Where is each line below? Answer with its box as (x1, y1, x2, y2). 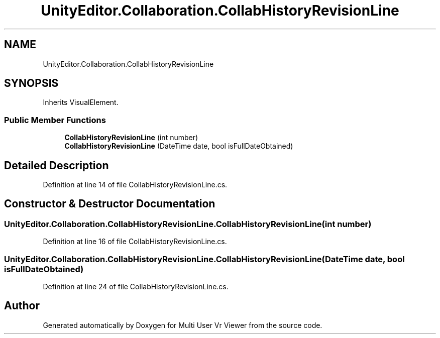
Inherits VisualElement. (43, 98, 119, 107)
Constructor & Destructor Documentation (4, 197, 215, 210)
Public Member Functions (4, 115, 106, 125)
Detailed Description (4, 159, 109, 172)
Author (4, 299, 40, 312)
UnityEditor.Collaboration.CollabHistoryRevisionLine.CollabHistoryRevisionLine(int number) (4, 218, 372, 229)
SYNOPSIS (4, 77, 59, 90)
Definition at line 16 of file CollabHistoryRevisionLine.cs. (43, 237, 227, 246)
